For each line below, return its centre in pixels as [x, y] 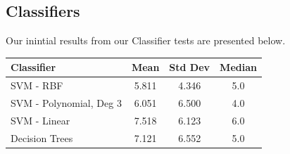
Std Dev [190, 67]
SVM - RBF [37, 85]
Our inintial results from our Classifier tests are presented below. [146, 40]
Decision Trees [42, 137]
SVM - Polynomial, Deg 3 [66, 102]
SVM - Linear [40, 120]
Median [238, 67]
